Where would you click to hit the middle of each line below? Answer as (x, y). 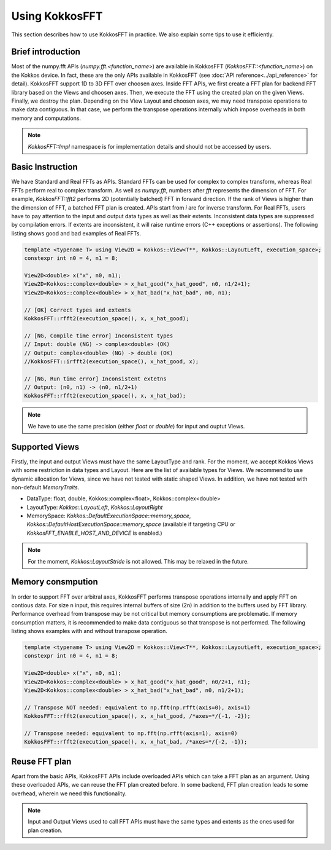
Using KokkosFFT (57, 16)
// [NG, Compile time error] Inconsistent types (99, 336)
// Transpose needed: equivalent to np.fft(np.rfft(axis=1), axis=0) (131, 734)
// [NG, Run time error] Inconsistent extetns (95, 379)
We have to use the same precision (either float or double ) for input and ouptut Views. (136, 426)
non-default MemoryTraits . (45, 487)
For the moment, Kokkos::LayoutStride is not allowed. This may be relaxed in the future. (139, 561)
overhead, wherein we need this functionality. (69, 793)
